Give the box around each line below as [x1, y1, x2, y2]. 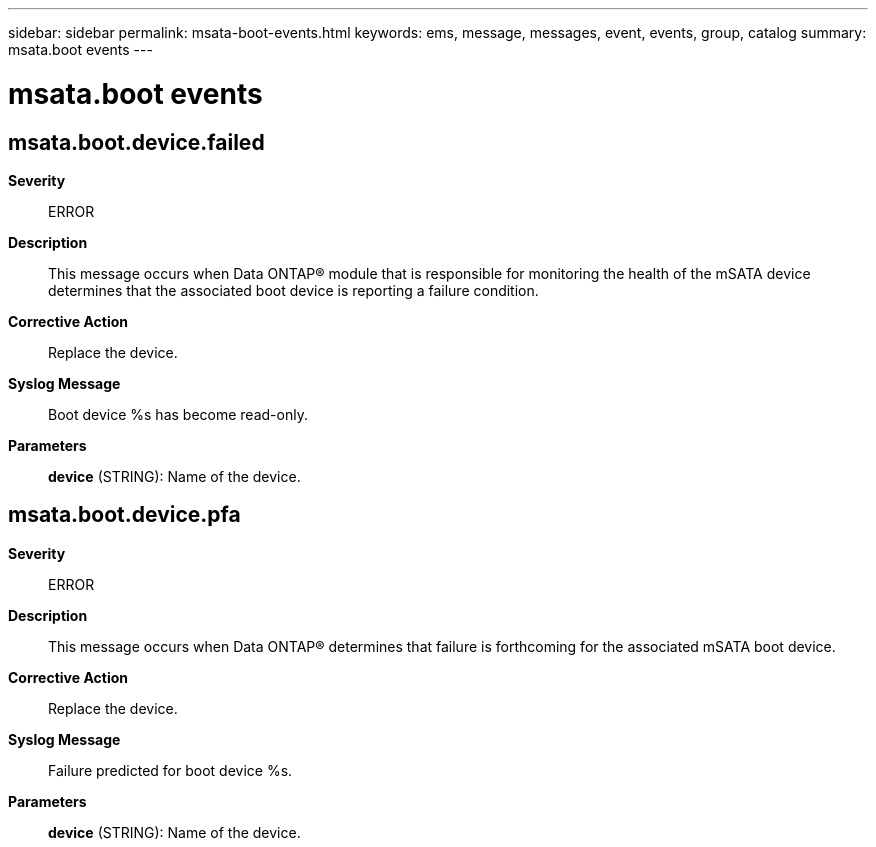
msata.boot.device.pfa [8, 502, 241, 528]
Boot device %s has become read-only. [48, 405, 308, 423]
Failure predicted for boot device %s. [48, 761, 293, 779]
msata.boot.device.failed [8, 129, 265, 155]
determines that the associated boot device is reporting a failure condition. [48, 281, 539, 299]
